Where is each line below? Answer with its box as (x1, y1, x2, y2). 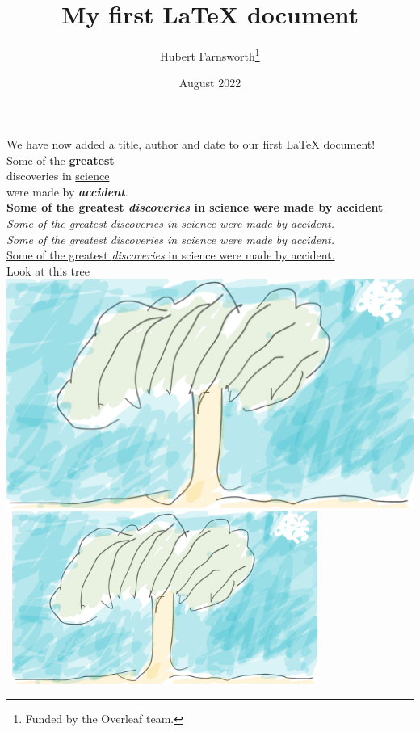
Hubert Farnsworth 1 (160, 45, 260, 64)
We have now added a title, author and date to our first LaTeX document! (6, 135, 376, 152)
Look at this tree (6, 262, 90, 279)
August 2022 (178, 74, 241, 91)
